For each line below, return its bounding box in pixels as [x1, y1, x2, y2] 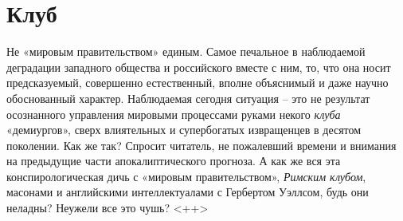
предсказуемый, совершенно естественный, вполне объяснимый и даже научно [6, 74, 389, 91]
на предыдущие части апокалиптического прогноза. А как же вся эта [6, 152, 341, 169]
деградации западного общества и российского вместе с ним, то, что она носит [6, 58, 391, 75]
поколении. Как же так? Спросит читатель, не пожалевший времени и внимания [6, 136, 397, 153]
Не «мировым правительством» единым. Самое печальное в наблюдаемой [6, 43, 366, 60]
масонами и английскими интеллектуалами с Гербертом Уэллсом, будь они [6, 184, 369, 200]
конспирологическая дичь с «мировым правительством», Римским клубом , [6, 168, 366, 184]
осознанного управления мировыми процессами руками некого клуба [6, 105, 341, 122]
